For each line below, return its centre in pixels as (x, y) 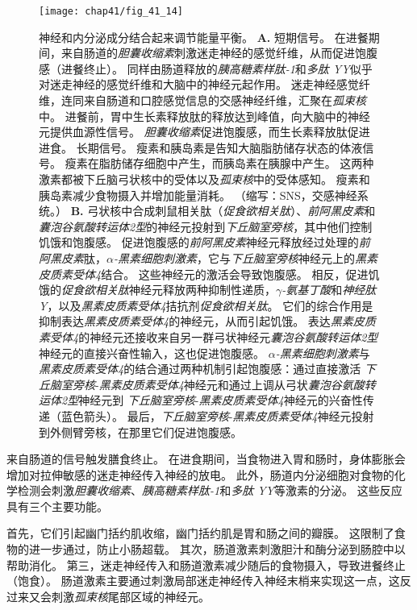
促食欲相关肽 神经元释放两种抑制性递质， (169, 290)
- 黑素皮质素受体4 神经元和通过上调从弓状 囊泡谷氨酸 (230, 384)
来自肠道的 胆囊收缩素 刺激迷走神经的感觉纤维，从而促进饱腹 (219, 53)
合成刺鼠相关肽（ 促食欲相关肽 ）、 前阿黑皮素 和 (254, 211)
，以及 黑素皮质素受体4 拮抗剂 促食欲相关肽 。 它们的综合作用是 (210, 305)
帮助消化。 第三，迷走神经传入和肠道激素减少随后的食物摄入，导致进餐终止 (206, 564)
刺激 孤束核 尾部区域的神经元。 (130, 596)
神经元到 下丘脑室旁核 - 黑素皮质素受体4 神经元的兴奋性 (221, 400)
